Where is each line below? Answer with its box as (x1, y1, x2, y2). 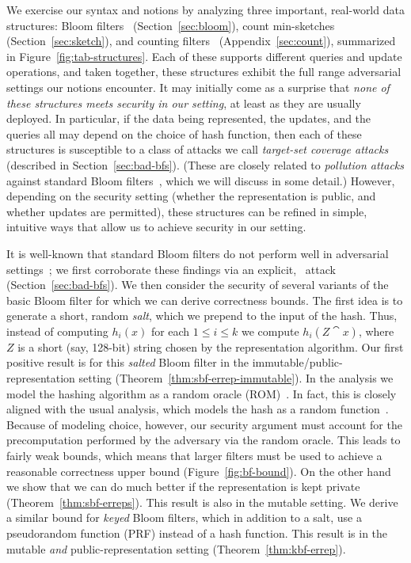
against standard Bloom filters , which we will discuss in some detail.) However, (6, 172, 395, 188)
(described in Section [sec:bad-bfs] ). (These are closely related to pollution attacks (6, 156, 405, 173)
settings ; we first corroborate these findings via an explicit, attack (6, 261, 336, 277)
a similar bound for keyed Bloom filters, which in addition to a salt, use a (6, 509, 362, 526)
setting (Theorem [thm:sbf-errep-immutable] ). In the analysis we (78, 370, 394, 386)
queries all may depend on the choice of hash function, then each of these (6, 125, 362, 142)
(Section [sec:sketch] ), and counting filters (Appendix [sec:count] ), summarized (6, 32, 396, 49)
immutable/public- (252, 354, 343, 371)
